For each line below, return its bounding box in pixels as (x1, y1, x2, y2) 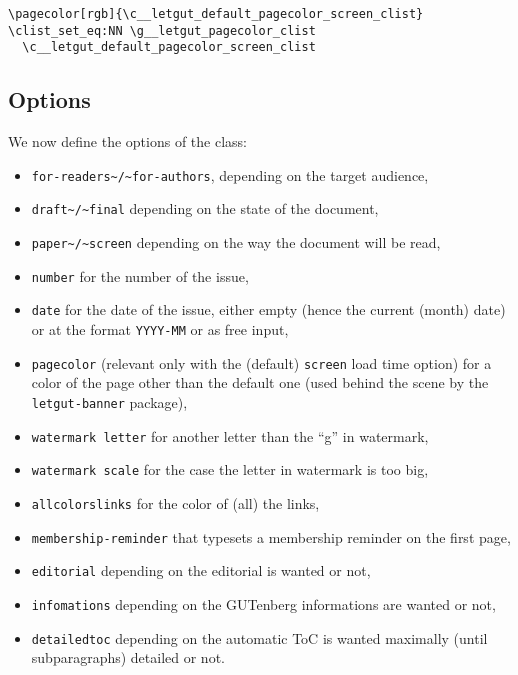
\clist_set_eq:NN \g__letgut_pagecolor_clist (8, 23, 316, 38)
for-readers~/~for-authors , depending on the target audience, (31, 164, 429, 185)
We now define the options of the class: (8, 131, 247, 152)
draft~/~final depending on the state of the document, (31, 198, 379, 219)
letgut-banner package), (31, 391, 188, 412)
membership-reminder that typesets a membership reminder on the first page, (31, 526, 511, 547)
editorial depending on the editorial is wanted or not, (31, 560, 371, 581)
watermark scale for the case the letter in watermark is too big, (31, 459, 429, 480)
